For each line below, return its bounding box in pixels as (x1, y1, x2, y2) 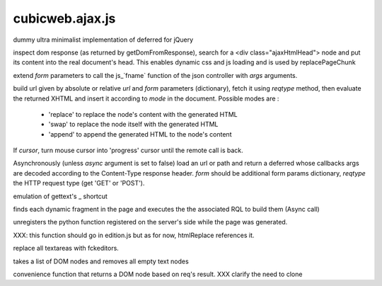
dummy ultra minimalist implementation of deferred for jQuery (13, 35, 194, 44)
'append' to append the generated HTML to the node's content (48, 130, 232, 138)
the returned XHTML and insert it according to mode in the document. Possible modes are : (13, 94, 279, 103)
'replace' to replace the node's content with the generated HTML (48, 110, 238, 118)
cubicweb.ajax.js (13, 11, 116, 26)
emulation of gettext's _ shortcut (13, 192, 108, 200)
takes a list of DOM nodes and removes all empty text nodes (13, 257, 189, 265)
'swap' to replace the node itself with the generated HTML (48, 120, 219, 129)
